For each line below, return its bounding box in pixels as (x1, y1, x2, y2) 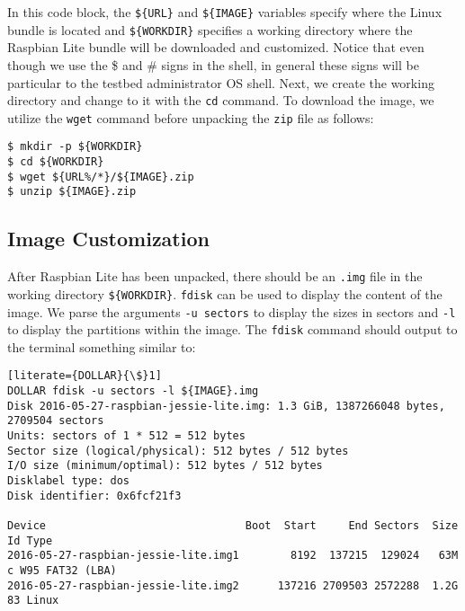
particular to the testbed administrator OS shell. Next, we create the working (7, 73, 434, 92)
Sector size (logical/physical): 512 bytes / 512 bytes (7, 444, 349, 457)
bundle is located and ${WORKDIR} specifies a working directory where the (7, 20, 413, 39)
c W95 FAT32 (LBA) (7, 563, 117, 577)
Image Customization (7, 225, 210, 252)
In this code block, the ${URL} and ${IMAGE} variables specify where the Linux (7, 3, 443, 21)
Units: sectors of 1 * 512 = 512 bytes (7, 429, 246, 443)
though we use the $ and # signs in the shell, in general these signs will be (7, 55, 419, 74)
